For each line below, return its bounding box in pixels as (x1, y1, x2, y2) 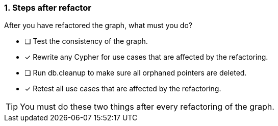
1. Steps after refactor (4, 3, 91, 13)
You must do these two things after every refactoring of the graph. (20, 102, 274, 112)
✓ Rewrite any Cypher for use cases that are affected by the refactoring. (24, 53, 268, 62)
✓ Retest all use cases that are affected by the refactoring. (24, 84, 221, 93)
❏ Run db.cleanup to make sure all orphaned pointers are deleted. (24, 68, 247, 78)
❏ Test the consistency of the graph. (24, 37, 148, 46)
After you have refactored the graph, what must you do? (4, 21, 192, 30)
